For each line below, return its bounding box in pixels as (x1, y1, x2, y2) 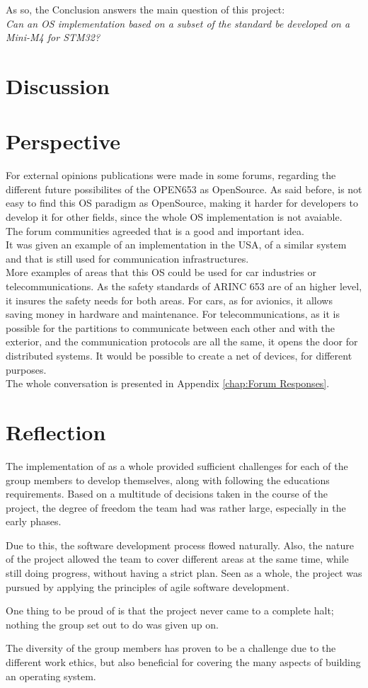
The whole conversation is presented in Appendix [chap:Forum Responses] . (6, 376, 330, 391)
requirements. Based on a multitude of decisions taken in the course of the (6, 486, 328, 501)
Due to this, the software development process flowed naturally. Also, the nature (6, 537, 354, 552)
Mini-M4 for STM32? (6, 30, 100, 45)
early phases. (6, 514, 62, 529)
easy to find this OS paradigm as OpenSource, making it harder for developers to (6, 195, 358, 210)
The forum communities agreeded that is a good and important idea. (6, 223, 304, 238)
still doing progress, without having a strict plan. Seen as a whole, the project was (6, 566, 362, 580)
